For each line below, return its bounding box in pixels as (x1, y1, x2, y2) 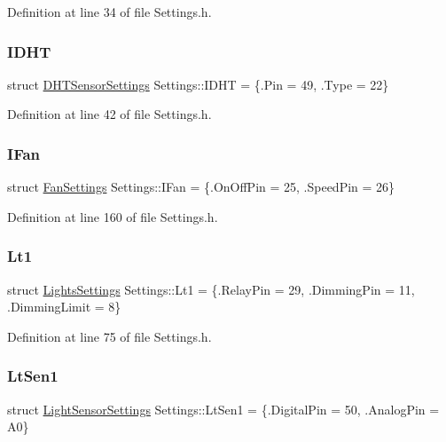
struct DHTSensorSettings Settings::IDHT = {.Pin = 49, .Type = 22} (7, 75, 389, 93)
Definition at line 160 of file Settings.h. (7, 207, 218, 225)
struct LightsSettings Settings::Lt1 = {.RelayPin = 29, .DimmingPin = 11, (7, 280, 415, 298)
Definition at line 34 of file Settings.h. (7, 3, 212, 20)
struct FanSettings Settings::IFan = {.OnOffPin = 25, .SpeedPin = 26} (7, 178, 395, 196)
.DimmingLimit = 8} (7, 297, 121, 316)
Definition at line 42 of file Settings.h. (7, 105, 212, 123)
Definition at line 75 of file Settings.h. (7, 327, 212, 345)
